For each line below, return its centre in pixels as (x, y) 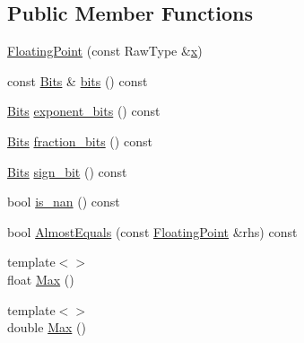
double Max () (47, 327)
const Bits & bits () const (78, 80)
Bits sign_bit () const (67, 171)
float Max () (41, 279)
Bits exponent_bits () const (84, 111)
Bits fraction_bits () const (80, 141)
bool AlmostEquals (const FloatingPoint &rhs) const (152, 231)
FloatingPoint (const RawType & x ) (105, 51)
